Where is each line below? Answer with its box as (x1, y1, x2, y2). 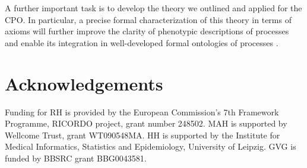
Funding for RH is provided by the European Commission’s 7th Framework (5, 105, 279, 118)
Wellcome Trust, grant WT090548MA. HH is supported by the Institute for (5, 128, 280, 141)
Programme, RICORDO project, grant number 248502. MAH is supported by (5, 117, 287, 130)
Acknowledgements (5, 71, 163, 95)
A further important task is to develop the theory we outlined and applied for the (5, 2, 302, 14)
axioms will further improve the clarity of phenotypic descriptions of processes (5, 25, 289, 37)
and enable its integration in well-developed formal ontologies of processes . (5, 36, 278, 49)
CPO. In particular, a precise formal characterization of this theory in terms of (5, 13, 292, 25)
